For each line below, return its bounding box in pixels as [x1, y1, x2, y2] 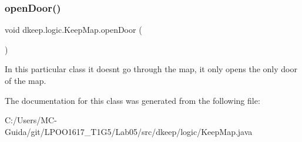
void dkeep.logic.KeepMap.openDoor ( [5, 23, 142, 36]
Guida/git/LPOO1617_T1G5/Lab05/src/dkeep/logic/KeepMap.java [5, 125, 253, 137]
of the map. [5, 75, 46, 86]
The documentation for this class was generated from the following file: [5, 94, 260, 106]
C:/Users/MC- [5, 114, 57, 126]
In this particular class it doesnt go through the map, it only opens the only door [5, 63, 297, 75]
